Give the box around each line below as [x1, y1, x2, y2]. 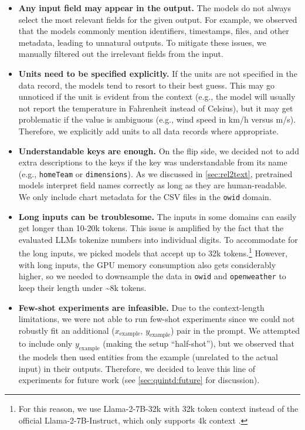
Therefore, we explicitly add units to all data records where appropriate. [18, 124, 279, 137]
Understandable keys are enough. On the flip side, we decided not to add [18, 144, 299, 157]
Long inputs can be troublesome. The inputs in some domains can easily [18, 210, 297, 222]
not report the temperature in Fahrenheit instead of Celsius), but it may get [18, 101, 293, 114]
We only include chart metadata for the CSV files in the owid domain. [18, 190, 272, 202]
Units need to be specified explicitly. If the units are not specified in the [18, 67, 297, 79]
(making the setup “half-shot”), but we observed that [103, 337, 294, 350]
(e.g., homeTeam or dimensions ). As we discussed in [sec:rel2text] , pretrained [18, 167, 293, 180]
